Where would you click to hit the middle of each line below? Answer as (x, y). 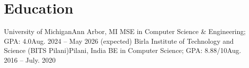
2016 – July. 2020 (30, 59)
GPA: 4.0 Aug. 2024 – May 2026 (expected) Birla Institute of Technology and (119, 41)
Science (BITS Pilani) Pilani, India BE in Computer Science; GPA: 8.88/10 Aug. (123, 50)
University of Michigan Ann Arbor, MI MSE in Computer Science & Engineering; (125, 31)
